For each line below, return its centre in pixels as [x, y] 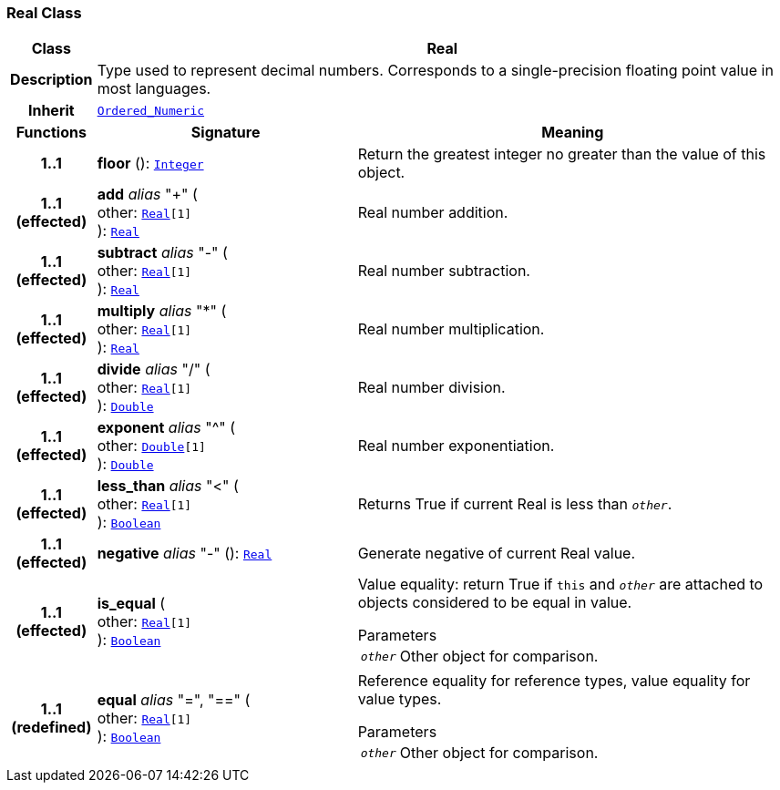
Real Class [44, 13]
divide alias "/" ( [154, 369]
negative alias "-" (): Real [185, 554]
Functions [51, 133]
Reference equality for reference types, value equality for [554, 681]
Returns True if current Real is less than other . [515, 504]
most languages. [154, 89]
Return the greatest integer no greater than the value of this [562, 154]
